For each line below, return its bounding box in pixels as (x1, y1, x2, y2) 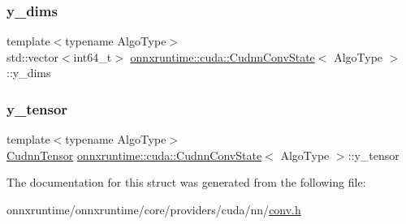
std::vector (6, 48, 58, 65)
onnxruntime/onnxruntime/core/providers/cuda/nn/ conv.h (6, 201, 301, 218)
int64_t (73, 48, 112, 65)
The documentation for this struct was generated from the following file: (6, 174, 366, 191)
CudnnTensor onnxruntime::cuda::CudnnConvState (6, 146, 262, 163)
